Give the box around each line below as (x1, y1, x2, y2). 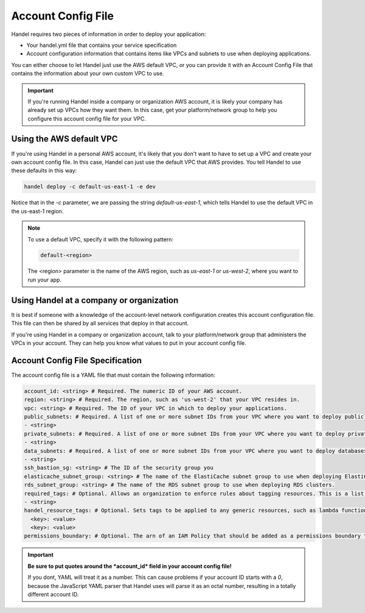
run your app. (27, 276, 62, 283)
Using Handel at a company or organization (11, 295, 179, 305)
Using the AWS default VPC (11, 134, 118, 144)
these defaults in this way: (11, 167, 77, 174)
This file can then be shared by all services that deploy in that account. (11, 320, 189, 327)
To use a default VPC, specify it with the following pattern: (27, 235, 173, 243)
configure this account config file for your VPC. (27, 115, 146, 122)
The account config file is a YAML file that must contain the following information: (11, 371, 216, 378)
